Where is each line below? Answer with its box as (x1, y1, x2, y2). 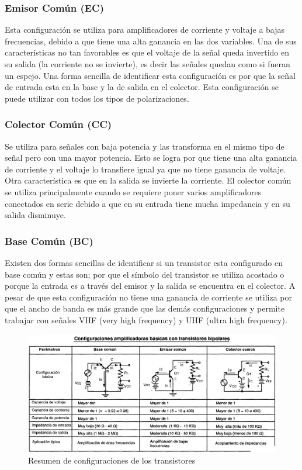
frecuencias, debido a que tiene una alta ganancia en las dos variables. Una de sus (5, 34, 297, 47)
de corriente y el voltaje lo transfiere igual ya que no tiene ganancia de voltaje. (5, 163, 286, 175)
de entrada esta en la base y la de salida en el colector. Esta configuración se (5, 81, 279, 93)
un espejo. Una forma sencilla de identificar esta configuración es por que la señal (5, 69, 296, 81)
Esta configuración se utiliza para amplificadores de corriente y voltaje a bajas (5, 23, 285, 36)
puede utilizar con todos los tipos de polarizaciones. (5, 92, 189, 104)
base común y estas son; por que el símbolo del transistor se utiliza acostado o (5, 268, 284, 280)
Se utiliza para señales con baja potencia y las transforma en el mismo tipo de (5, 140, 284, 152)
